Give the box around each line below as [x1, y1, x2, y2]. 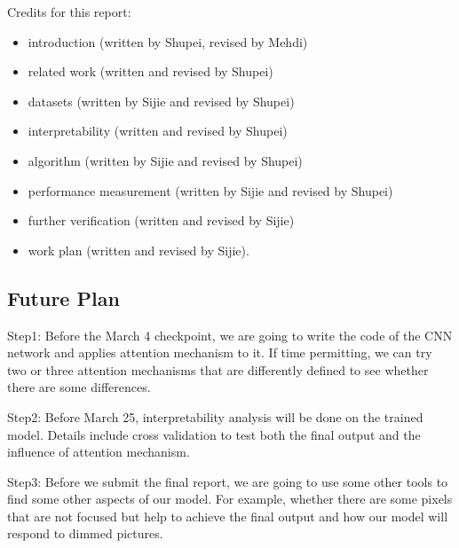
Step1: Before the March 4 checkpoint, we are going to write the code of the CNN [7, 325, 453, 344]
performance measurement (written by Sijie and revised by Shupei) [28, 181, 393, 200]
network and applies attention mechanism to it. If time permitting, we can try [7, 343, 432, 362]
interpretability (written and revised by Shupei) [28, 121, 288, 140]
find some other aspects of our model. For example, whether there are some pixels [7, 489, 453, 508]
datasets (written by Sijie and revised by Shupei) [28, 91, 295, 110]
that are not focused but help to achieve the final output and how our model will [7, 506, 448, 525]
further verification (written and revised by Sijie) [28, 211, 295, 230]
